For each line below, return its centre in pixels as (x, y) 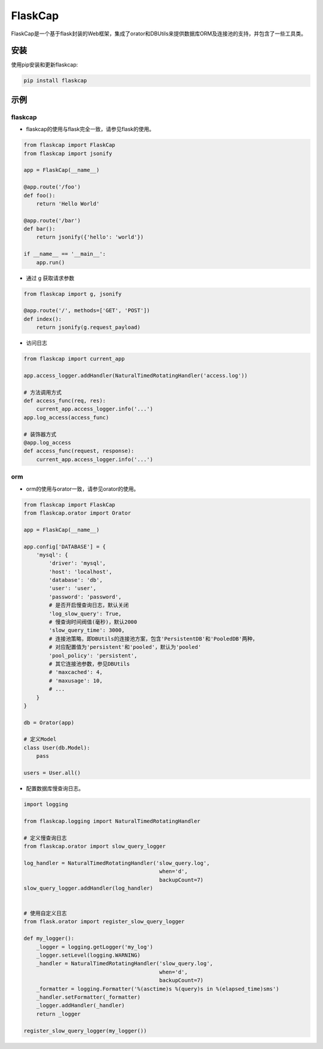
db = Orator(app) (49, 722)
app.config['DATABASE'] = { (65, 546)
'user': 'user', (73, 588)
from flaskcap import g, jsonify (73, 294)
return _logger (58, 1014)
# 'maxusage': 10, (76, 681)
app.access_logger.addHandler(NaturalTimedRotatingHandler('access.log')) (136, 375)
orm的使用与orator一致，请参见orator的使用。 (83, 489)
